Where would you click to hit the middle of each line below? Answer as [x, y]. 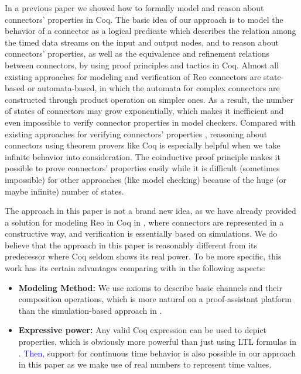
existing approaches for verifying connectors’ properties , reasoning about [136, 134]
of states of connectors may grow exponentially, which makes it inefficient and [144, 111]
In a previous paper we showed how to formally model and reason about [134, 8]
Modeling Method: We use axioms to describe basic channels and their [150, 287]
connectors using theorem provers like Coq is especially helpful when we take [143, 145]
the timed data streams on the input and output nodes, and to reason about [142, 42]
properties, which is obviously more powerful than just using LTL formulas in [158, 342]
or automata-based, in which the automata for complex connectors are [153, 88]
